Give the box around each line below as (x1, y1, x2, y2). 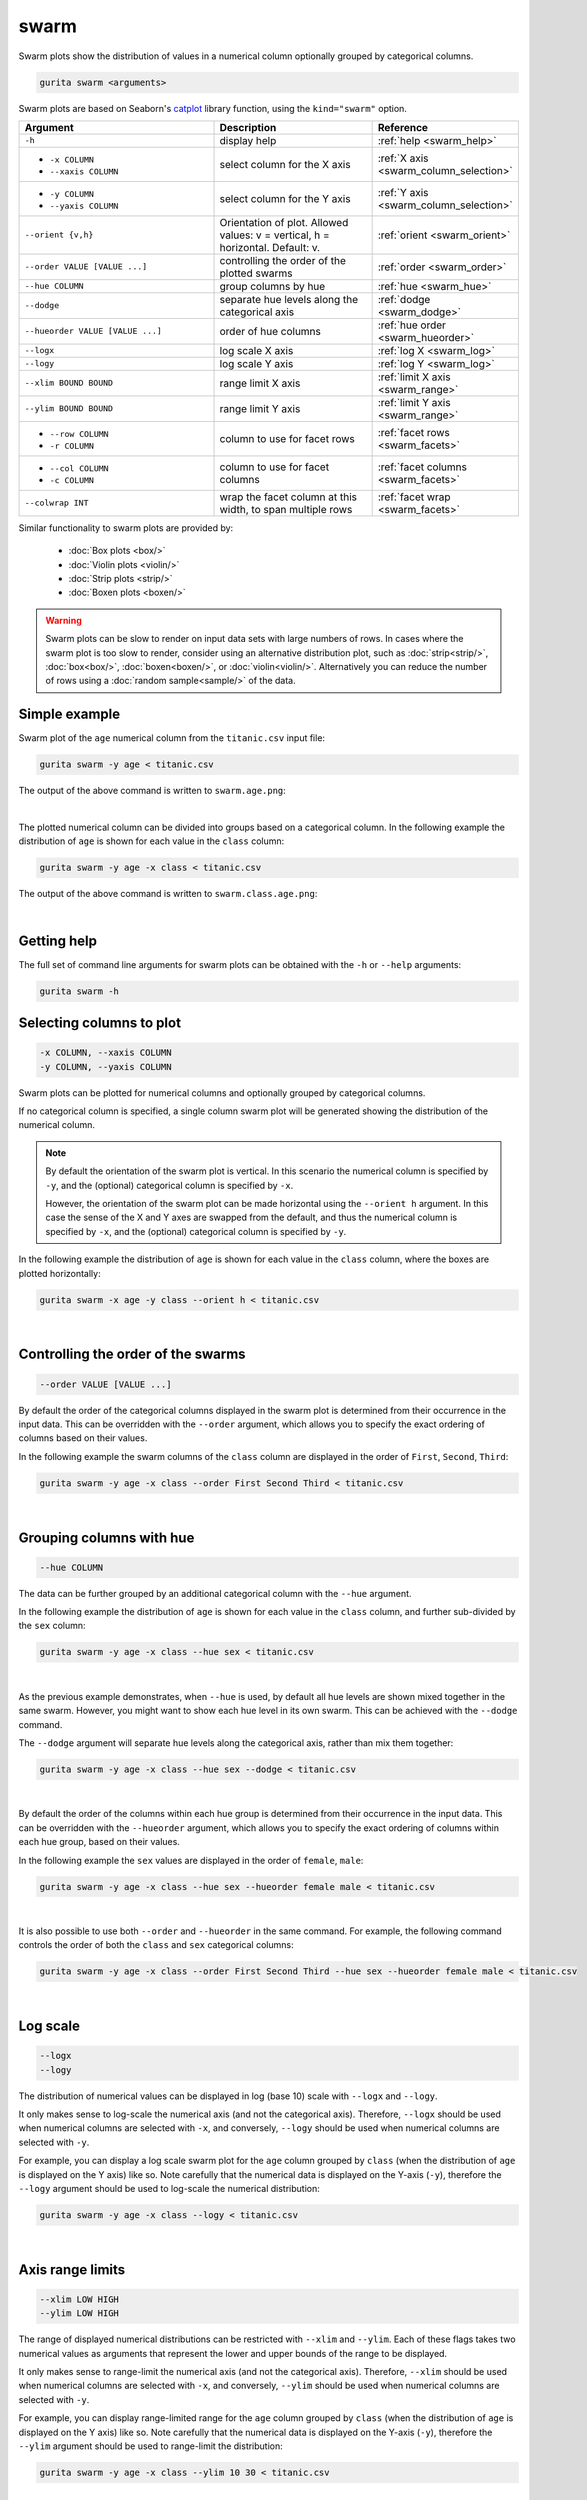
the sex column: (18, 1620, 86, 1632)
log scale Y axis (219, 356, 294, 370)
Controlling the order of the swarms (18, 1346, 246, 1363)
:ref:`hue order (377, 318, 447, 332)
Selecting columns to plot (18, 1015, 182, 1032)
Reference (377, 120, 429, 134)
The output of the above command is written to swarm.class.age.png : (18, 888, 318, 900)
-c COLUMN (49, 475, 95, 485)
